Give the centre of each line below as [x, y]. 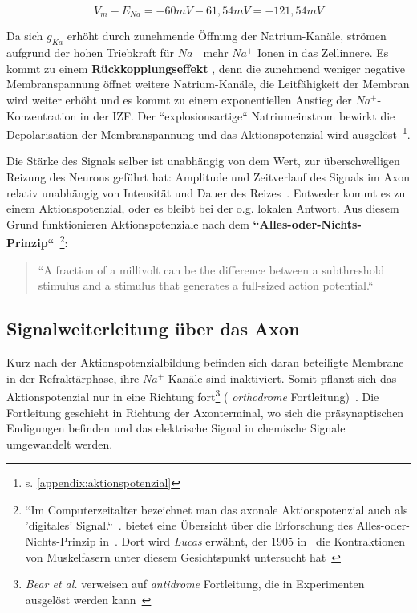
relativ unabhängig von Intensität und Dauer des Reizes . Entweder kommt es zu [206, 192]
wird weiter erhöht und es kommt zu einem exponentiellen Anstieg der [179, 100]
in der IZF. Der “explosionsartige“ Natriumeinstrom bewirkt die [237, 115]
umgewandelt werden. [60, 443]
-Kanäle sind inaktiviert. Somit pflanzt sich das [281, 378]
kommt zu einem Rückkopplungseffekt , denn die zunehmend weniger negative [206, 68]
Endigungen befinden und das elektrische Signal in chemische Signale [176, 428]
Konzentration [42, 115]
